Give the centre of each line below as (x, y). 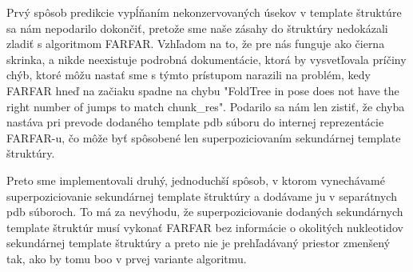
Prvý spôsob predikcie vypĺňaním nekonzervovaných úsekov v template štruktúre (204, 12)
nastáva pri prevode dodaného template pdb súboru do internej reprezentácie (195, 122)
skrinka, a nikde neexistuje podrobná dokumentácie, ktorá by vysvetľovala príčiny (206, 59)
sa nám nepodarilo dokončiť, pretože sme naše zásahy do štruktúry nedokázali (197, 28)
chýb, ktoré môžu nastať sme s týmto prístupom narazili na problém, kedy (189, 75)
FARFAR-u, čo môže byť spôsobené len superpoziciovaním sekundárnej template (204, 137)
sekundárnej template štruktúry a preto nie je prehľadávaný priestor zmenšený (199, 243)
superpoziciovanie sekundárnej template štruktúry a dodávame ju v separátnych (202, 196)
